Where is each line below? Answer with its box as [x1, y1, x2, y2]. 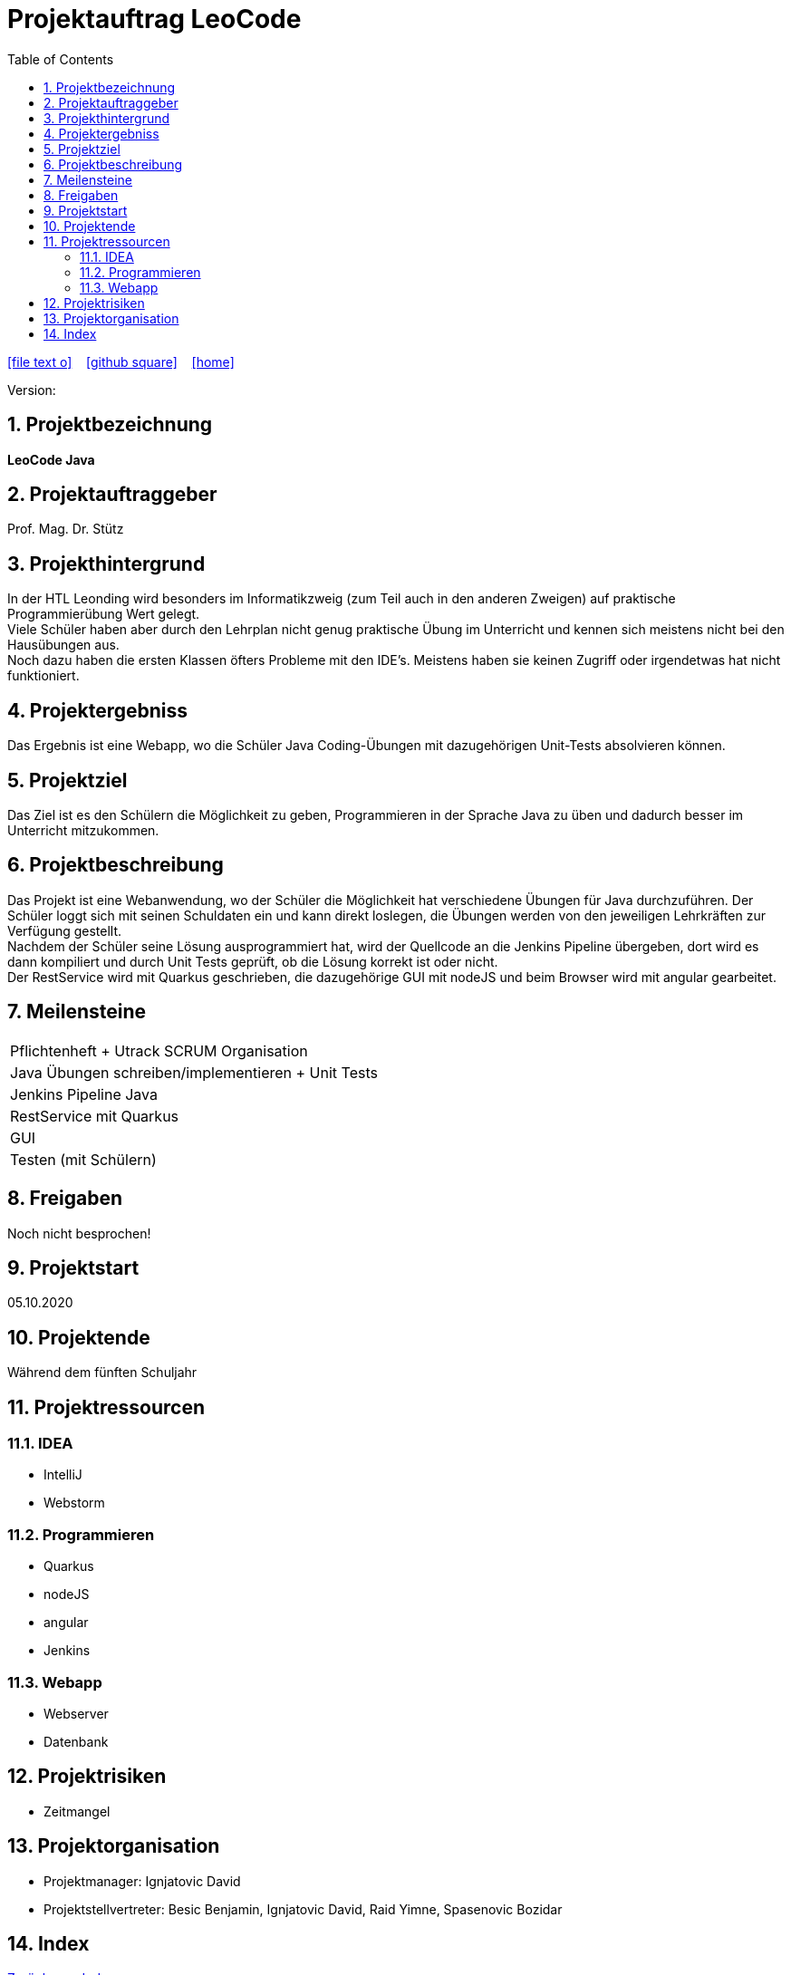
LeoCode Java [7, 451, 95, 467]
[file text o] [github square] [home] [7, 353, 235, 370]
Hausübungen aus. [7, 637, 120, 653]
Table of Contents [7, 51, 114, 67]
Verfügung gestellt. [7, 922, 122, 939]
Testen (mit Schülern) [10, 1150, 157, 1169]
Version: [7, 381, 56, 398]
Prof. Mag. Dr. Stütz [7, 521, 124, 537]
